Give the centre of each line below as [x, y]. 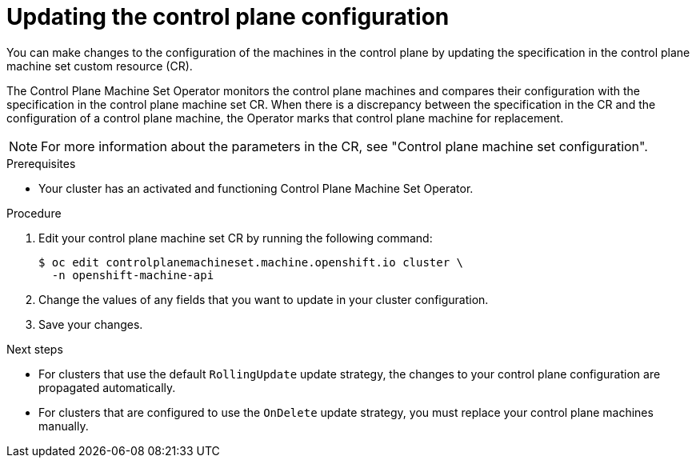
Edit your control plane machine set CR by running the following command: [236, 238]
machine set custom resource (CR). [100, 66]
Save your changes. [91, 324]
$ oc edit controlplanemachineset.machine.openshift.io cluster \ [251, 262]
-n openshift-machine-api [133, 275]
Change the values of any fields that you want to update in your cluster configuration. [264, 299]
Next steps [35, 349]
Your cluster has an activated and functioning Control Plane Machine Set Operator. [256, 188]
